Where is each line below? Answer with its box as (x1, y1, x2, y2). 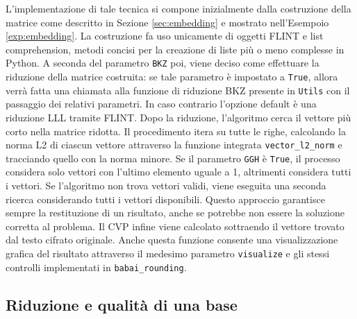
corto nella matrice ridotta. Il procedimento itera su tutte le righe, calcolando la (6, 123, 346, 138)
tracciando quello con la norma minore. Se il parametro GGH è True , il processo (6, 150, 340, 165)
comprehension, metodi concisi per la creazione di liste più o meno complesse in (6, 42, 344, 56)
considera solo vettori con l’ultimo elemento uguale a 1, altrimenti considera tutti (6, 164, 351, 179)
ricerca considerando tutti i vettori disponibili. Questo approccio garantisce (6, 191, 325, 206)
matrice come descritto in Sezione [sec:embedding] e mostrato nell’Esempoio (6, 15, 329, 29)
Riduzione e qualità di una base (6, 293, 238, 315)
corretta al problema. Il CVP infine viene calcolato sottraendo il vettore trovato (6, 218, 344, 233)
